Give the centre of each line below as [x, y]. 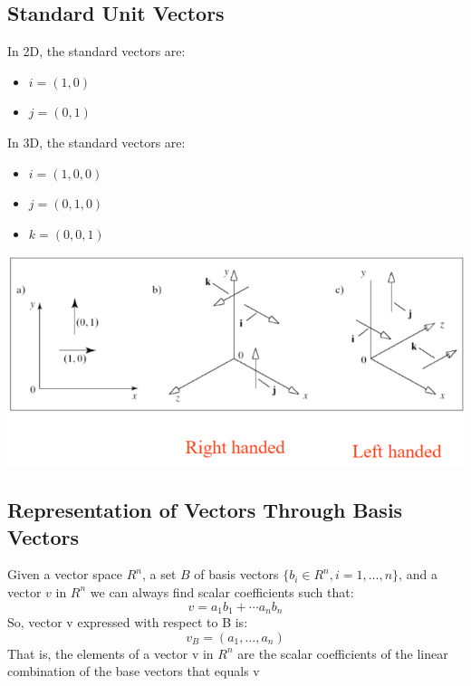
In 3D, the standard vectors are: [96, 142]
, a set [159, 574]
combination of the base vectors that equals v [134, 671]
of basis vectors [236, 574]
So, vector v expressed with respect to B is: [128, 621]
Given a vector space [65, 574]
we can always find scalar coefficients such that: [222, 591]
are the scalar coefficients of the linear [343, 653]
